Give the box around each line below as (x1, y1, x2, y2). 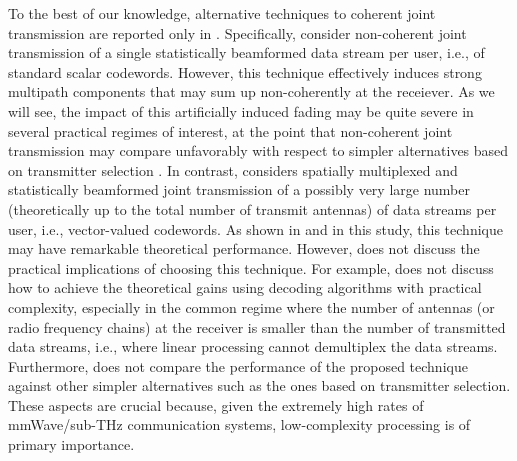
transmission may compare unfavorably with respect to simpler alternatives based (8, 140, 509, 161)
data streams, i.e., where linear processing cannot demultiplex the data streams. (8, 336, 498, 357)
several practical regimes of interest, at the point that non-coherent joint (8, 120, 453, 141)
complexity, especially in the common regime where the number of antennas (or (8, 296, 495, 317)
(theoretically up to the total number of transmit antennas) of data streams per (8, 198, 497, 219)
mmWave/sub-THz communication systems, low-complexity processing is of (8, 414, 471, 435)
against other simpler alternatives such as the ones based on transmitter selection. (8, 375, 511, 396)
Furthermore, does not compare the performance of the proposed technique (8, 355, 468, 376)
